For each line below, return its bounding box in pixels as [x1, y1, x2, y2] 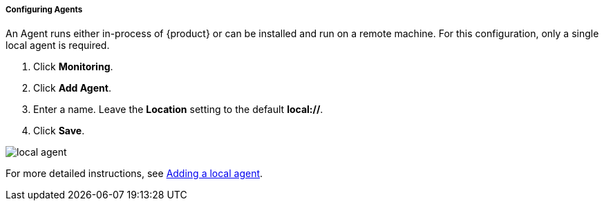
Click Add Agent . [33, 82, 111, 94]
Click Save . [33, 125, 85, 137]
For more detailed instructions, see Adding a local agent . [6, 167, 263, 180]
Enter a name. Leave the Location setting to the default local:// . [33, 103, 323, 116]
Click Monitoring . [33, 61, 113, 73]
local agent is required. [6, 39, 110, 52]
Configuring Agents [6, 5, 83, 14]
